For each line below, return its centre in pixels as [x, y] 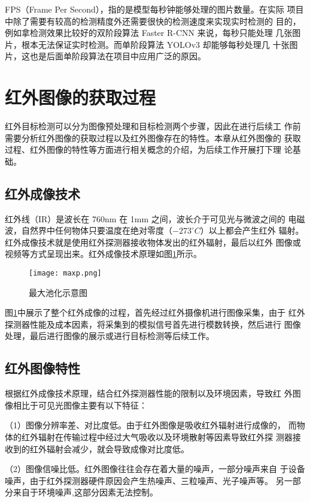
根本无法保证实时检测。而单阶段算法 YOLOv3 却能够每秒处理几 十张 [155, 44]
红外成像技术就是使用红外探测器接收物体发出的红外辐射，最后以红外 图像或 [153, 242]
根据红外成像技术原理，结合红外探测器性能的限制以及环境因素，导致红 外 [149, 393]
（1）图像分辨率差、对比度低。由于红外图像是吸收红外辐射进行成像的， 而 [151, 425]
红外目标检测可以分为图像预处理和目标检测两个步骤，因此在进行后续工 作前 [153, 126]
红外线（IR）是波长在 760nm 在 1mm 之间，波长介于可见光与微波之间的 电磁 [155, 218]
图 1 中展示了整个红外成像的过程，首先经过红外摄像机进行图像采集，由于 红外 [155, 312]
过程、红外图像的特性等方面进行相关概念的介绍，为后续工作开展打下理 [143, 149]
